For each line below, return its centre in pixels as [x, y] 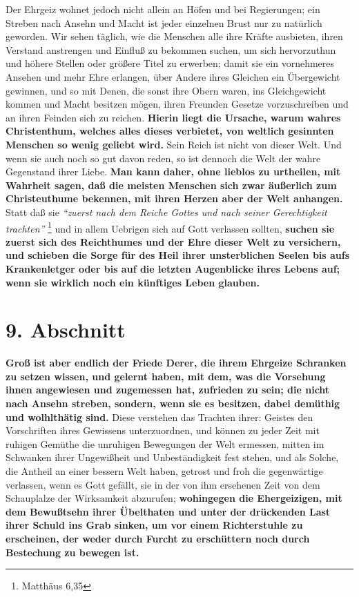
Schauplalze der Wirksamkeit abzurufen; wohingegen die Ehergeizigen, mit [174, 498]
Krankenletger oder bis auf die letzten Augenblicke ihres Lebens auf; [173, 268]
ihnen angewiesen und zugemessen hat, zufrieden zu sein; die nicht [168, 390]
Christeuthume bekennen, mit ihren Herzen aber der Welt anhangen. [174, 198]
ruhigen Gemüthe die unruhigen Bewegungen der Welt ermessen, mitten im [165, 443]
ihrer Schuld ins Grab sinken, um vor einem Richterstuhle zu [154, 525]
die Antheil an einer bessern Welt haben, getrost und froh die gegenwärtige [164, 471]
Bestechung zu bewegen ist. [72, 552]
